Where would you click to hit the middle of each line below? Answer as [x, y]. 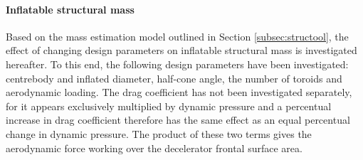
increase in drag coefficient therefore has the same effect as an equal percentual [178, 120]
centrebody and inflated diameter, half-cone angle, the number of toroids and [174, 78]
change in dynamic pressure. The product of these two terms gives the [159, 133]
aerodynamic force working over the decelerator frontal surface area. [154, 148]
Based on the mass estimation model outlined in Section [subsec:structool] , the [177, 36]
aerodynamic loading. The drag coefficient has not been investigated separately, [179, 92]
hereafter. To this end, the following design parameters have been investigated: [177, 64]
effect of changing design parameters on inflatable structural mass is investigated [181, 50]
